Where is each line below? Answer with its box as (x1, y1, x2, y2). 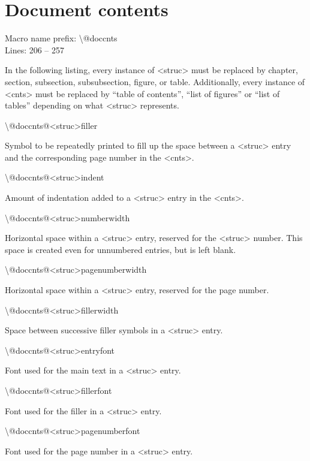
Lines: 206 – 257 (5, 43, 65, 56)
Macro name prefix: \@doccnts (5, 32, 118, 44)
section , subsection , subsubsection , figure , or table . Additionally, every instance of (5, 75, 305, 88)
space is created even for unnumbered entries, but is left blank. (5, 243, 236, 255)
